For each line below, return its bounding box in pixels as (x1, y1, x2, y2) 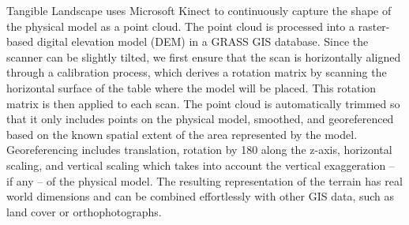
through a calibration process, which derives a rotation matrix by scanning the (6, 64, 387, 81)
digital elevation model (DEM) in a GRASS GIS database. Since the (36, 33, 369, 50)
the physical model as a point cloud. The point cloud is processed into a (6, 17, 355, 34)
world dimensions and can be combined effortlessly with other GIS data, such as (6, 188, 395, 204)
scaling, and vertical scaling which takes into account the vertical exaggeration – (6, 156, 395, 173)
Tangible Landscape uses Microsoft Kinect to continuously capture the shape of (6, 2, 392, 18)
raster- (358, 17, 390, 34)
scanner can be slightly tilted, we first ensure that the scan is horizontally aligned (6, 48, 401, 65)
